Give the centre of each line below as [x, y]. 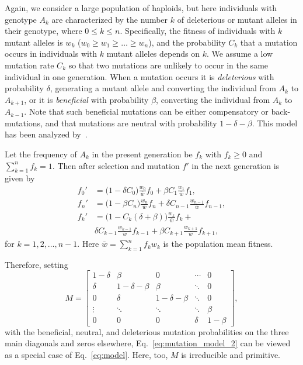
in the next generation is [236, 165]
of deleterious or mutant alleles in [237, 19]
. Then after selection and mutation [116, 165]
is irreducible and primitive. [231, 354]
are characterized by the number [110, 19]
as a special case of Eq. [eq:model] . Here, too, [86, 354]
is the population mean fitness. [218, 244]
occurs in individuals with [51, 54]
